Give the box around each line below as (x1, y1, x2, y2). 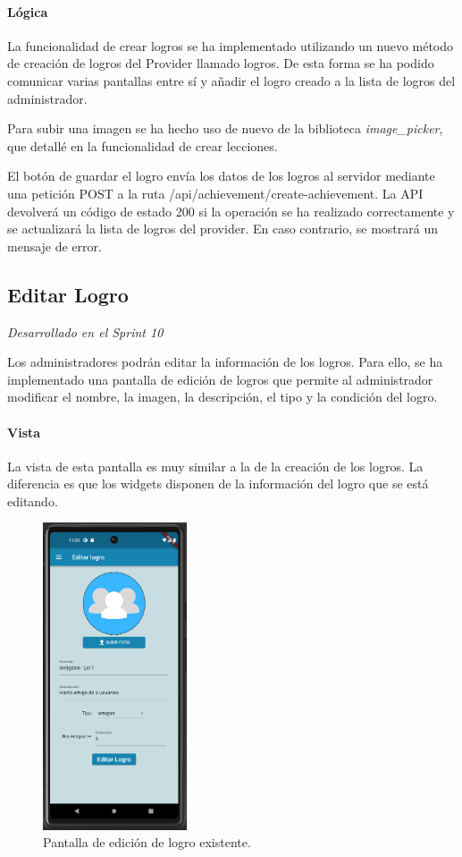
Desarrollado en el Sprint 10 (7, 322, 164, 341)
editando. (7, 491, 58, 510)
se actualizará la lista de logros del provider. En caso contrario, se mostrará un (7, 219, 439, 238)
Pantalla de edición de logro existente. (43, 833, 251, 852)
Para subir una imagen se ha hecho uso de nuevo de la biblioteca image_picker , (7, 119, 443, 138)
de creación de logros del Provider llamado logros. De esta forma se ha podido (7, 54, 434, 72)
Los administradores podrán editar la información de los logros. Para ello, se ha (7, 352, 443, 371)
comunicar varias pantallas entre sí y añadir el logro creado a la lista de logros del (7, 71, 456, 89)
